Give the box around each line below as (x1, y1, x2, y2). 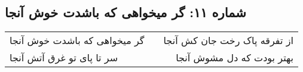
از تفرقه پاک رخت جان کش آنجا (163, 33, 293, 48)
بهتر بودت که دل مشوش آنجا (176, 51, 293, 65)
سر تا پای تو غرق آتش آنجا (10, 51, 118, 65)
